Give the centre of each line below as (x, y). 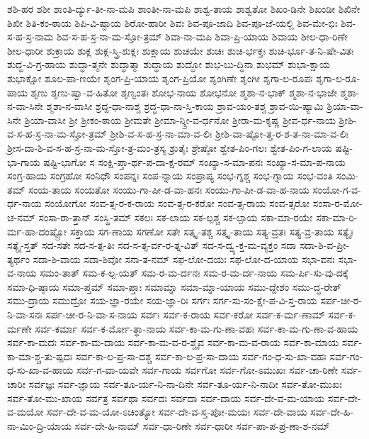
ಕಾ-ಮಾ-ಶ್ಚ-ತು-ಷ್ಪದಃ (40, 356)
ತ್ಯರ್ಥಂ (18, 259)
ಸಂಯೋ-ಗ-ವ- (337, 189)
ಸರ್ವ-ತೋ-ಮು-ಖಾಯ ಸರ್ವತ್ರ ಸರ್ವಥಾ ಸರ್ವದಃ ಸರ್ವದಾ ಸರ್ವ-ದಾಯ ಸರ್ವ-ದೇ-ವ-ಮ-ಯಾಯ (166, 398)
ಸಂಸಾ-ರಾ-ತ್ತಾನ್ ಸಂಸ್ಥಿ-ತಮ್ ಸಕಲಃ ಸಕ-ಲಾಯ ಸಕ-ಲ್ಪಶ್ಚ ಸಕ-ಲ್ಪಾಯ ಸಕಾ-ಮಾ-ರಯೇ (176, 217)
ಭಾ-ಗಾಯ (24, 161)
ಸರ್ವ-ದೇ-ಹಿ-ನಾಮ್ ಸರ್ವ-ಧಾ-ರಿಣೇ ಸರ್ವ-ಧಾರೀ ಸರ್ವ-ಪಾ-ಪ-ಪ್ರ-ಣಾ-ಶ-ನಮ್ (202, 425)
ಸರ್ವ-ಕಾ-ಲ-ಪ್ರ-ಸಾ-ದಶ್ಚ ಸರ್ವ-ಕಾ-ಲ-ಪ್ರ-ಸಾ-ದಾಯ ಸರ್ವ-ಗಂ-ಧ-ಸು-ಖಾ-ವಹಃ (201, 356)
